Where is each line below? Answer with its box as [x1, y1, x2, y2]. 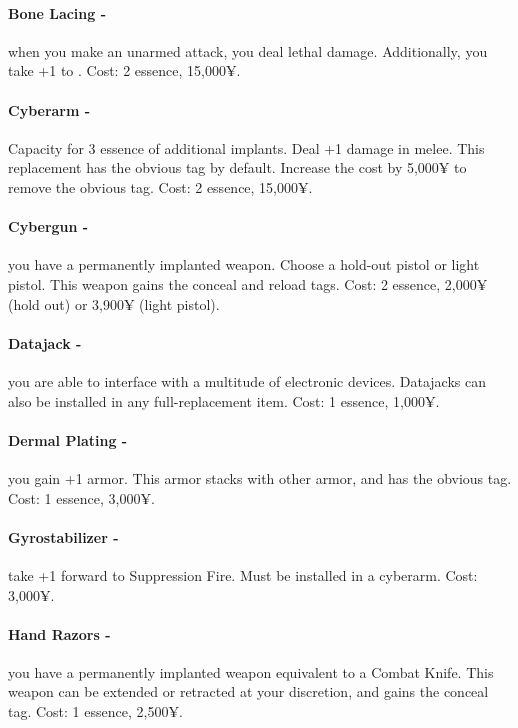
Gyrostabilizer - [8, 526, 119, 547]
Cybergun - [8, 216, 89, 237]
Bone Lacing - [8, 2, 107, 23]
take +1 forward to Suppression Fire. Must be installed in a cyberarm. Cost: [8, 564, 478, 585]
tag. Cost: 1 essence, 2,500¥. [8, 701, 183, 722]
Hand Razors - [8, 623, 111, 644]
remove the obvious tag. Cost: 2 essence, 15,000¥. [8, 176, 313, 197]
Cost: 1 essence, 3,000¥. [8, 487, 155, 508]
